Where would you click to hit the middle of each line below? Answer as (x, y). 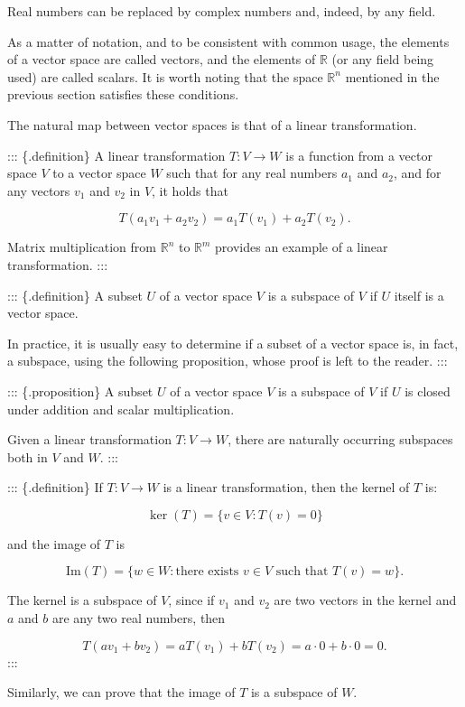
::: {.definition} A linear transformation (116, 155)
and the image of (54, 543)
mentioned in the (392, 76)
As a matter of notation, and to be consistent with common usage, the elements (228, 41)
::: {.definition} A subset (75, 295)
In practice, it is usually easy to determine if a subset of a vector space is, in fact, (233, 343)
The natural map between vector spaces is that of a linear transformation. (212, 124)
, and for (417, 173)
